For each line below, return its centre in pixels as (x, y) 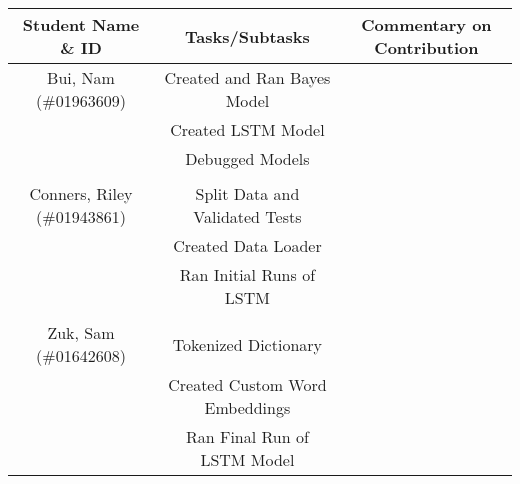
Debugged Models (247, 158)
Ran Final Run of (247, 436)
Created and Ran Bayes (247, 77)
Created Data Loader (247, 245)
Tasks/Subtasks (247, 36)
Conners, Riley (81, 193)
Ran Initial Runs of (247, 274)
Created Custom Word (247, 384)
